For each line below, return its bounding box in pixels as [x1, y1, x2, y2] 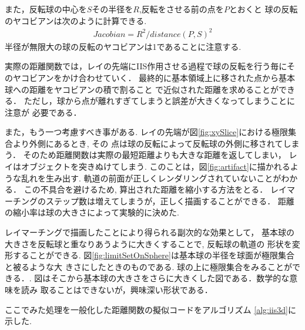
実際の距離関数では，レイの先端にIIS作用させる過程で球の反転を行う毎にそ [5, 60, 296, 72]
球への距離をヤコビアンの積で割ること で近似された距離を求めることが [5, 83, 279, 95]
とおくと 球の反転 [229, 3, 298, 15]
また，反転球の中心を [5, 3, 87, 15]
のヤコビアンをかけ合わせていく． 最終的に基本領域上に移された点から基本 [5, 71, 296, 83]
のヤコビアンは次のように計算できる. [5, 14, 147, 26]
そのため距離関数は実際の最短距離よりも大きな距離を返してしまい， [23, 149, 286, 161]
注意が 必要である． [5, 106, 82, 118]
